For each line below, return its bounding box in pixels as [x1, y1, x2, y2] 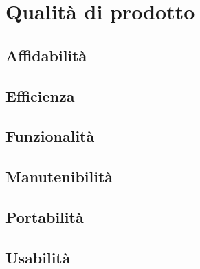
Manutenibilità [5, 166, 113, 187]
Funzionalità [5, 125, 95, 147]
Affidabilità [5, 44, 87, 65]
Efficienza [5, 85, 75, 106]
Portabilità [5, 206, 84, 227]
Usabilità [5, 246, 71, 268]
